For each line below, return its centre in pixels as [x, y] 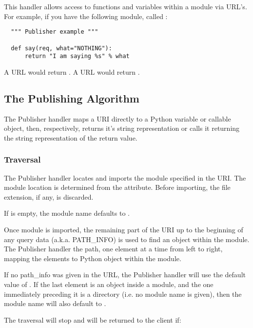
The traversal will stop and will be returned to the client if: [93, 319]
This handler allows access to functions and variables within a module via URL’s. [126, 6]
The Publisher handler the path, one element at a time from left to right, [113, 249]
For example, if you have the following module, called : [86, 16]
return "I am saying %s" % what [77, 56]
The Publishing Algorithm [72, 98]
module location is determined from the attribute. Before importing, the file [117, 187]
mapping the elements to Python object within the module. [93, 258]
